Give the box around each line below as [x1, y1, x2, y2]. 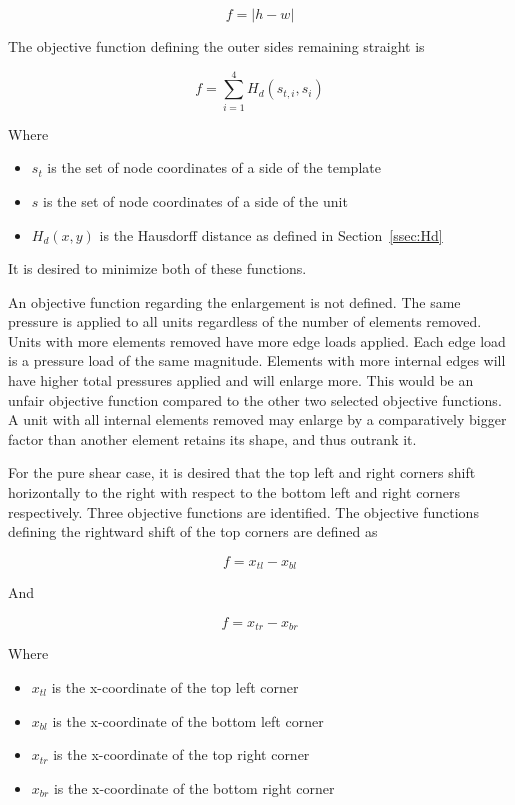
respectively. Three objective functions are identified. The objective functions [8, 501, 479, 522]
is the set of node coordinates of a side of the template [47, 157, 381, 178]
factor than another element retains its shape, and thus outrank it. [8, 428, 417, 449]
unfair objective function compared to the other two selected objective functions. [8, 389, 502, 410]
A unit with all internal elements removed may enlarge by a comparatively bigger [8, 409, 507, 430]
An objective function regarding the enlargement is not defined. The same [8, 291, 461, 312]
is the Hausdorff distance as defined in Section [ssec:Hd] [99, 224, 443, 245]
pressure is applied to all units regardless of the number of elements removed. [8, 311, 482, 332]
